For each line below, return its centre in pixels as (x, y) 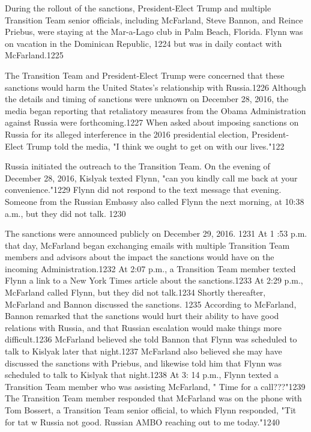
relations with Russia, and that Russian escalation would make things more (143, 327)
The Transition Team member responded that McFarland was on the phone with (153, 398)
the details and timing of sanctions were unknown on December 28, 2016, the (147, 99)
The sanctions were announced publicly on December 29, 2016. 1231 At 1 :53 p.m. (156, 233)
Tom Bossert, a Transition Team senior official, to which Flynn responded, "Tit (151, 410)
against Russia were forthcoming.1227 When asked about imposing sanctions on (152, 122)
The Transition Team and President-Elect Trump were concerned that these (145, 75)
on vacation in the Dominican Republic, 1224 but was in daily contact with (143, 43)
